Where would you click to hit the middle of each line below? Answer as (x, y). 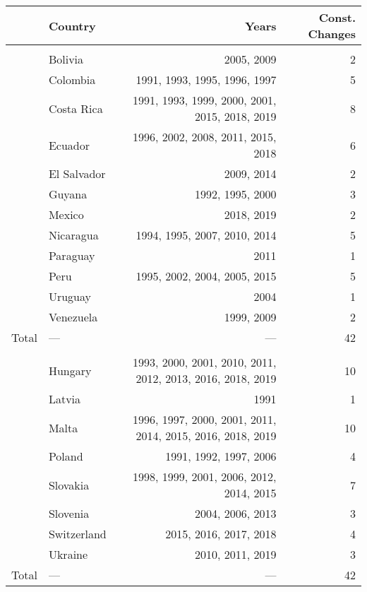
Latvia (65, 399)
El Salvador (77, 173)
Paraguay (72, 255)
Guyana (68, 194)
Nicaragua (73, 235)
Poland (66, 456)
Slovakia (69, 485)
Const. (337, 17)
